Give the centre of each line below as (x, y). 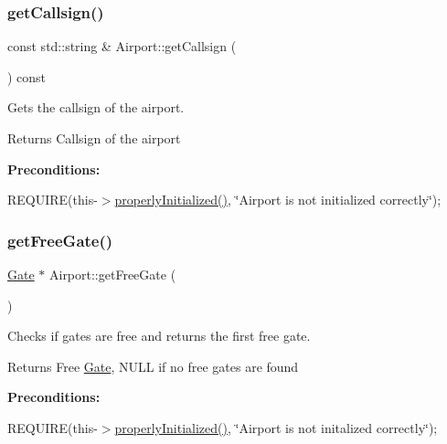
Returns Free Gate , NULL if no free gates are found (153, 366)
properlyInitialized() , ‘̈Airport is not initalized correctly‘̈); (276, 427)
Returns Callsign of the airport (94, 138)
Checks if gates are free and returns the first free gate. (159, 336)
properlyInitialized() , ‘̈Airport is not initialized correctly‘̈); (278, 200)
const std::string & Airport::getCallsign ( (122, 46)
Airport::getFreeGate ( (112, 274)
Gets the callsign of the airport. (96, 107)
